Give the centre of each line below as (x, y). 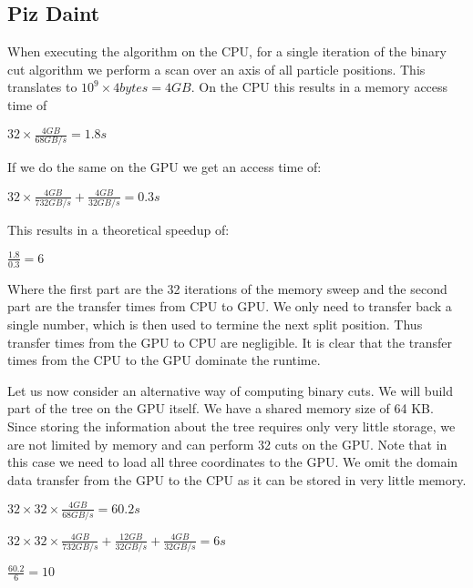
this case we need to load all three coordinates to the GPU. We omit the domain (233, 462)
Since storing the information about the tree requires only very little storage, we (231, 426)
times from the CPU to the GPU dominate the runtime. (164, 360)
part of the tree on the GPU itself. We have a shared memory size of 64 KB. (221, 408)
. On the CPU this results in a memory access (319, 87)
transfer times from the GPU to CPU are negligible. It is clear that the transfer (230, 342)
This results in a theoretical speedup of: (118, 229)
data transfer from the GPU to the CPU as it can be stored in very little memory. (237, 479)
